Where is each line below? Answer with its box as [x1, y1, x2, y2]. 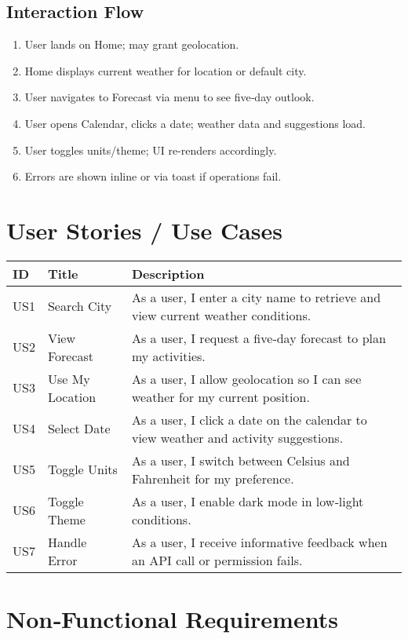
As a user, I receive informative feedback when [131, 532, 388, 551]
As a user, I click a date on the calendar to [131, 410, 367, 429]
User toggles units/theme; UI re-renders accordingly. [24, 141, 277, 158]
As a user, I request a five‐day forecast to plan [131, 328, 386, 347]
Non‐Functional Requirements [6, 603, 338, 635]
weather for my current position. [131, 387, 310, 406]
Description [131, 264, 205, 283]
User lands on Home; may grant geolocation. [24, 36, 239, 53]
